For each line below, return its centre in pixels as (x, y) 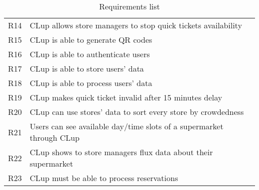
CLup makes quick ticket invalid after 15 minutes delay (126, 97)
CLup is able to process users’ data (91, 83)
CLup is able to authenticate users (90, 54)
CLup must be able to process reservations (104, 178)
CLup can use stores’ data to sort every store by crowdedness (137, 112)
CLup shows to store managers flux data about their (121, 152)
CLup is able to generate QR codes (91, 40)
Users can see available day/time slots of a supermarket (127, 126)
